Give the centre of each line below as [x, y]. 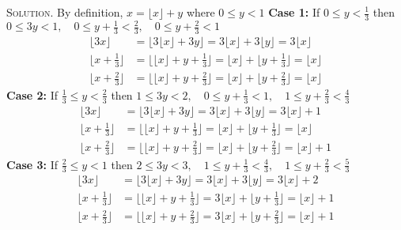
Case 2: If [32, 94]
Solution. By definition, [65, 12]
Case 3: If [32, 164]
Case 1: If [294, 12]
